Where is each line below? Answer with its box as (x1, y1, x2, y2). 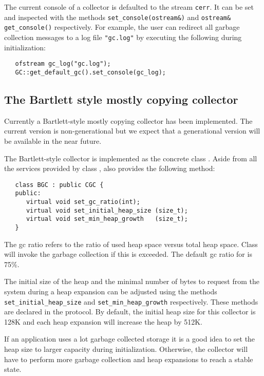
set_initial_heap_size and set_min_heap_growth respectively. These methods (4, 296, 258, 307)
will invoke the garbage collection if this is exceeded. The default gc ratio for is (4, 249, 252, 259)
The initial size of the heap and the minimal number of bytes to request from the (4, 276, 259, 287)
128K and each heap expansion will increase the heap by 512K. (4, 316, 202, 327)
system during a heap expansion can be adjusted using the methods (4, 286, 217, 297)
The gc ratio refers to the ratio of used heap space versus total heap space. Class (4, 238, 258, 249)
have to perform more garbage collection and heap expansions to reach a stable (4, 353, 253, 364)
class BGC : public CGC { (15, 181, 104, 189)
